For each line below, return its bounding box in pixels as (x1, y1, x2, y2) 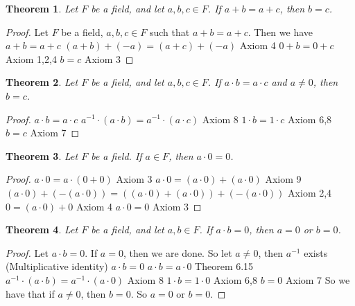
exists (304, 245, 328, 260)
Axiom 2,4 (288, 185, 332, 199)
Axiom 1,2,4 (6, 51, 57, 66)
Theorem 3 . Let (6, 148, 78, 163)
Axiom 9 (265, 172, 302, 186)
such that (149, 24, 190, 39)
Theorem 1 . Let (6, 1, 78, 15)
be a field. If (91, 148, 142, 163)
